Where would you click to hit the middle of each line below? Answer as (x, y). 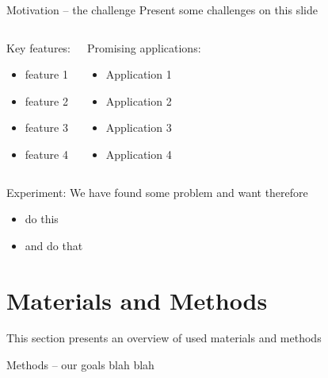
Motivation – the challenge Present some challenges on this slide (162, 10)
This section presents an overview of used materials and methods (164, 338)
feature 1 (46, 74)
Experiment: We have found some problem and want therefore (157, 192)
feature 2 (46, 100)
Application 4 (139, 154)
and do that (54, 245)
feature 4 (46, 154)
